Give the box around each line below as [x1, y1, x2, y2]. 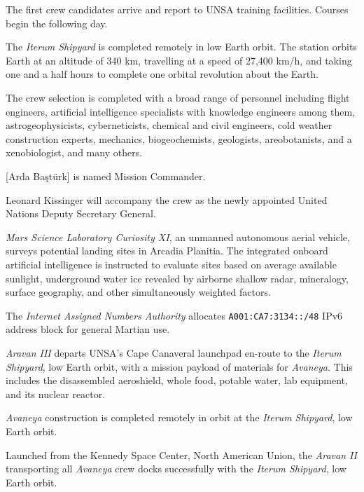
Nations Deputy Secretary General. [6, 206, 156, 221]
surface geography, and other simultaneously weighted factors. [6, 285, 271, 299]
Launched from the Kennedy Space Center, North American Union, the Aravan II [6, 447, 357, 462]
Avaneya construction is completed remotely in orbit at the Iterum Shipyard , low [6, 410, 353, 425]
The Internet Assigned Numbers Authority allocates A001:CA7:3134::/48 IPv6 [6, 308, 343, 322]
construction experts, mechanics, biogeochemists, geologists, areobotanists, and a [6, 131, 352, 146]
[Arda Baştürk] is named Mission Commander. [6, 168, 206, 183]
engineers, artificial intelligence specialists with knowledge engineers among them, [6, 104, 356, 118]
